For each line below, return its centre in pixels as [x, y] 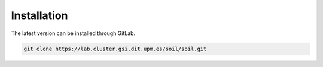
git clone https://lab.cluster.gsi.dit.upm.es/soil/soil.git [115, 49]
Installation [39, 15]
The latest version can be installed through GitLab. [73, 33]
